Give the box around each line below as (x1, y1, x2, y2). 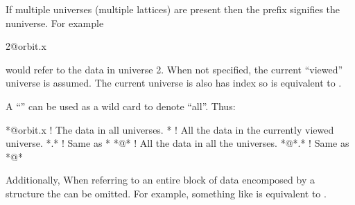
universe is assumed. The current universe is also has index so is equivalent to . (6, 75, 342, 90)
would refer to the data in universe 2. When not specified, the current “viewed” (6, 62, 343, 76)
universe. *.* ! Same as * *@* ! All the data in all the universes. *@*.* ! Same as (6, 136, 349, 150)
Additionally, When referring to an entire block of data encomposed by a (6, 172, 315, 187)
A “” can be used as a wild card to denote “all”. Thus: (6, 98, 236, 113)
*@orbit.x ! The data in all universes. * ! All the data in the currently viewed (6, 122, 334, 136)
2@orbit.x (6, 39, 46, 53)
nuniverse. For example (6, 15, 104, 30)
